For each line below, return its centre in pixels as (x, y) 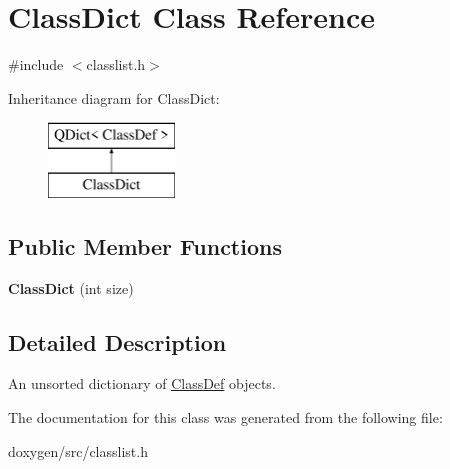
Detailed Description (117, 341)
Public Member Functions (145, 245)
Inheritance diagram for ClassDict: (114, 97)
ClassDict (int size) (71, 287)
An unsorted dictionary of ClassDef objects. (142, 383)
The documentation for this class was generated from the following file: (225, 417)
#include (36, 64)
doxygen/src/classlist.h (78, 450)
